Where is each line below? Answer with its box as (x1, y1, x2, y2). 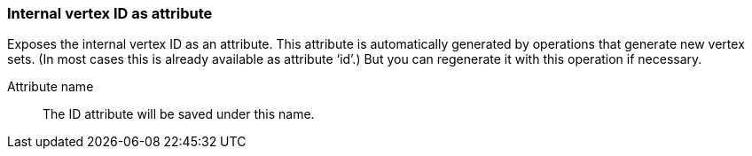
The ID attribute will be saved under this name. (43, 106, 315, 122)
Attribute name (7, 79, 94, 95)
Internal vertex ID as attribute (7, 4, 213, 22)
